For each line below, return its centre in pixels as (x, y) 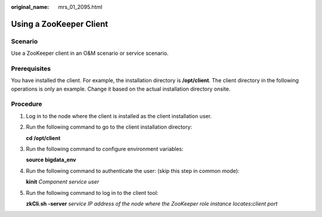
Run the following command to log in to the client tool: (92, 193)
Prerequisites (31, 69)
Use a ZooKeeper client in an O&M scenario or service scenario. (90, 53)
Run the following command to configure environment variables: (105, 149)
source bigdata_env (51, 160)
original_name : (30, 7)
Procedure (27, 104)
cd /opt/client (43, 138)
